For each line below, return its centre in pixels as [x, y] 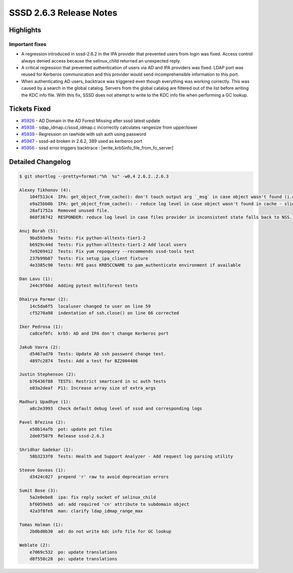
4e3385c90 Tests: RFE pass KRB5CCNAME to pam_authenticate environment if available [135, 265]
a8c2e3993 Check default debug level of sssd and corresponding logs [116, 409]
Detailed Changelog [40, 162]
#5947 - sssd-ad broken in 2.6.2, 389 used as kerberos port [82, 141]
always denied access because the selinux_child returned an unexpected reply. [101, 61]
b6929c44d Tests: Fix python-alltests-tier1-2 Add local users [108, 245]
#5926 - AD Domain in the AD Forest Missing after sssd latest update [91, 121]
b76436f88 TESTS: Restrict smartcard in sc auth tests [98, 381]
